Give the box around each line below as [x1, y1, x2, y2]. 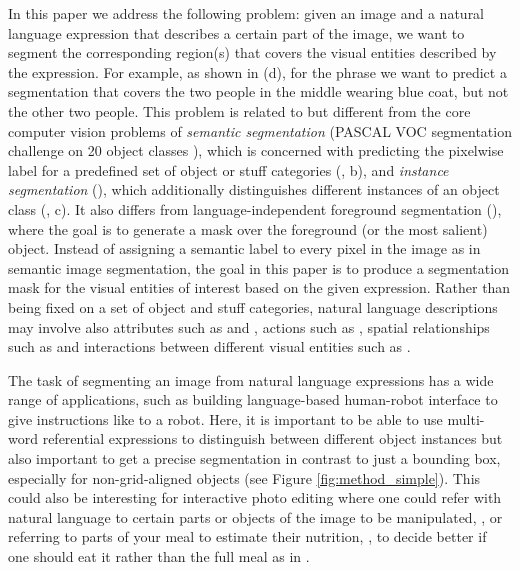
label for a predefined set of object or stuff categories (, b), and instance [8, 159, 449, 180]
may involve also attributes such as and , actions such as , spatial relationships [8, 316, 490, 337]
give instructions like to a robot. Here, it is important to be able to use [8, 408, 443, 429]
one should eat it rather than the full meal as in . [8, 546, 310, 567]
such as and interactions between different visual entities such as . [8, 336, 411, 357]
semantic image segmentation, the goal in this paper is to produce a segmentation [8, 257, 509, 278]
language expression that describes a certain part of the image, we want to [8, 22, 465, 43]
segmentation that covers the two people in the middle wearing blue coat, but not [8, 81, 509, 102]
